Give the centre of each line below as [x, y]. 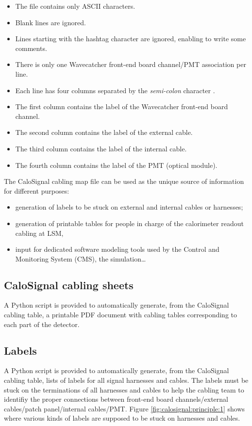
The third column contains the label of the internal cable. [101, 148]
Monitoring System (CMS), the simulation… [81, 258]
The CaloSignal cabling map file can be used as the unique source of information [124, 181]
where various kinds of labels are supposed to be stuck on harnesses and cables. [122, 418]
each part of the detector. [42, 324]
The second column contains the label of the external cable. [104, 132]
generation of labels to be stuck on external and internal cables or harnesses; [129, 207]
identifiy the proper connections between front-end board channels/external [116, 399]
